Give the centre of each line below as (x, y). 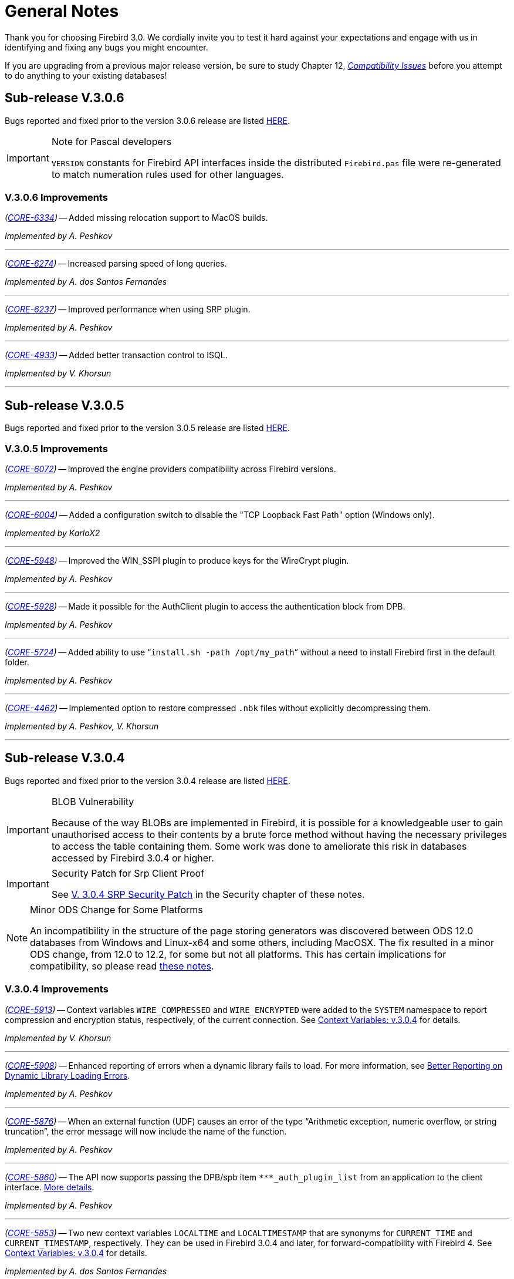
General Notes (62, 11)
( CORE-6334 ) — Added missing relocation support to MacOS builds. (136, 218)
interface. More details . (50, 1187)
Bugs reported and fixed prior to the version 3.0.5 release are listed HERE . (147, 428)
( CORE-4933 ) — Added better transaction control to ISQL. (116, 355)
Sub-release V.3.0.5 (65, 405)
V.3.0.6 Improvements (56, 197)
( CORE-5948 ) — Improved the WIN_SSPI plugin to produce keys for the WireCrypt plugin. (177, 560)
